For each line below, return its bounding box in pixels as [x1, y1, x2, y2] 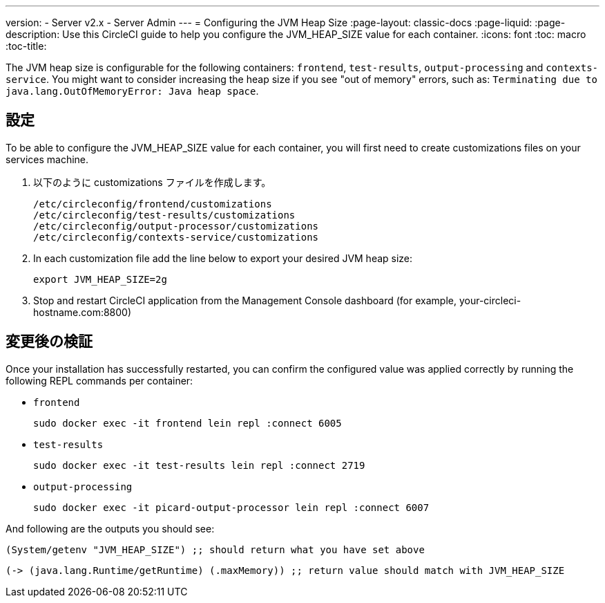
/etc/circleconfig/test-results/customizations [33, 209, 296, 221]
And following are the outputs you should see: [6, 522, 215, 535]
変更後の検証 [6, 333, 93, 351]
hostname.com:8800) [33, 306, 132, 318]
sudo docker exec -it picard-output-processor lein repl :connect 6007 [33, 501, 430, 513]
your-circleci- [459, 294, 521, 306]
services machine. [6, 153, 89, 165]
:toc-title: [6, 40, 47, 52]
